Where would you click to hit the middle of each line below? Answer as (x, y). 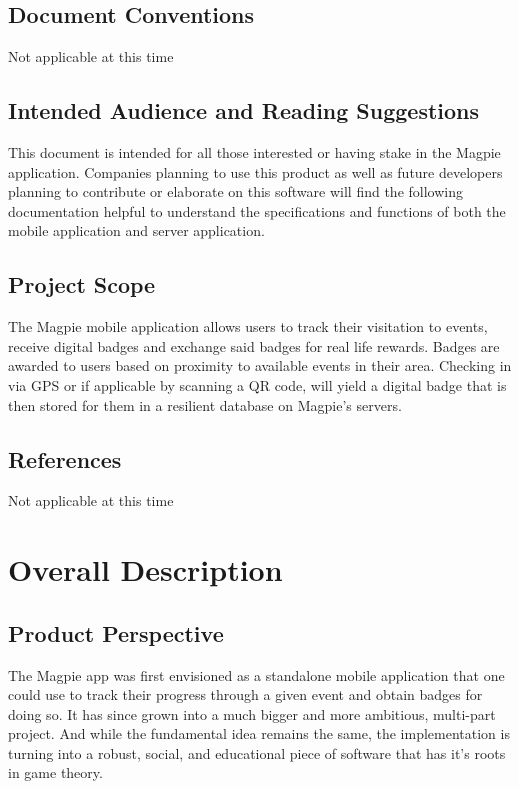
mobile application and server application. (136, 230)
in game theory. (55, 772)
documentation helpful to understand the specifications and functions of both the (257, 210)
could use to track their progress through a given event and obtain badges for (245, 694)
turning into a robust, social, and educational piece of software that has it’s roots (257, 752)
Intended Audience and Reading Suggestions (244, 110)
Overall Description (145, 569)
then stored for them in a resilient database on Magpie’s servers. (205, 404)
